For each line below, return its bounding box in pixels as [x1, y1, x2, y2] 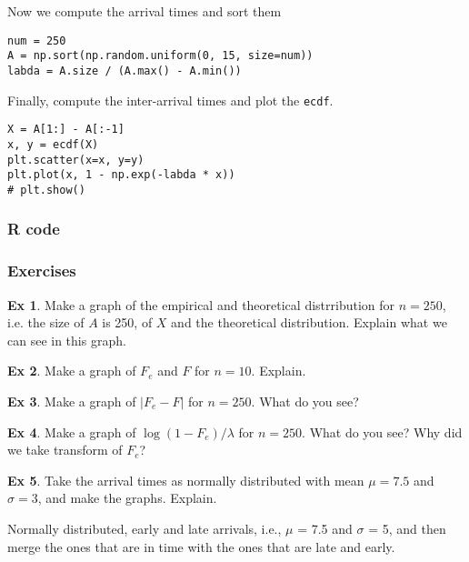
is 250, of [102, 313, 153, 332]
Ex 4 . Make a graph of [7, 422, 136, 441]
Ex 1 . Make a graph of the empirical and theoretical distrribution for [7, 295, 395, 314]
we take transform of [7, 440, 123, 459]
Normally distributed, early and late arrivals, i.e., [7, 518, 282, 537]
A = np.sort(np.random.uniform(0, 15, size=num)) [7, 49, 314, 63]
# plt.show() [7, 183, 85, 196]
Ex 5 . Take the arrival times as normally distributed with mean [7, 470, 364, 489]
